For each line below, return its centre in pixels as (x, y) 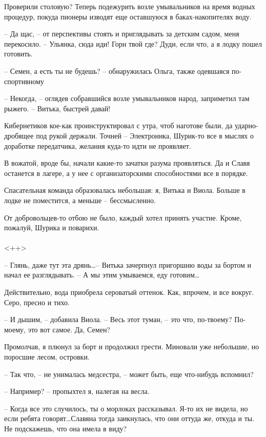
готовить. (18, 54)
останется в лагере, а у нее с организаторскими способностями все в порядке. (126, 173)
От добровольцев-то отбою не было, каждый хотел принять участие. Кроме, (123, 217)
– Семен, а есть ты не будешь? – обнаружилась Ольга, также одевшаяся (117, 71)
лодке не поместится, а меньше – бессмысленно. (80, 200)
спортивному (24, 81)
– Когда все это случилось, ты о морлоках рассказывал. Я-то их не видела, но (126, 408)
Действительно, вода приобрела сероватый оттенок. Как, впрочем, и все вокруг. (129, 292)
